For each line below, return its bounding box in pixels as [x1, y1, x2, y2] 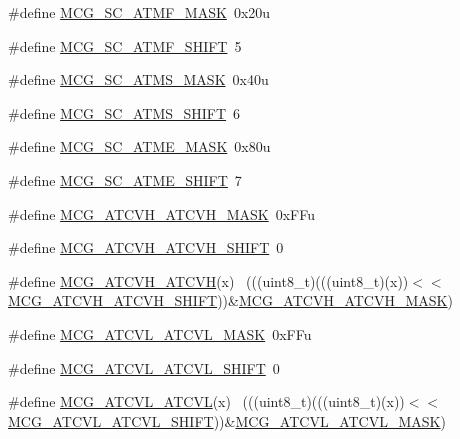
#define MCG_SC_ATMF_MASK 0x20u [8, 2, 271, 22]
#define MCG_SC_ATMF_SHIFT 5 [8, 35, 242, 56]
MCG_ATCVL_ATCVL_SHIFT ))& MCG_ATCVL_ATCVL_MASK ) [8, 410, 446, 431]
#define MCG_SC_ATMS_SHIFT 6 [8, 102, 241, 123]
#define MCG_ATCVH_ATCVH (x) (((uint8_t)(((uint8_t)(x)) [8, 270, 409, 291]
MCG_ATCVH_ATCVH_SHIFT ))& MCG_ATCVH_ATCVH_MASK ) [8, 290, 453, 311]
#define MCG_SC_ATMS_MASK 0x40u [8, 69, 269, 90]
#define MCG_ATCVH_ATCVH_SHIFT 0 [8, 237, 284, 258]
